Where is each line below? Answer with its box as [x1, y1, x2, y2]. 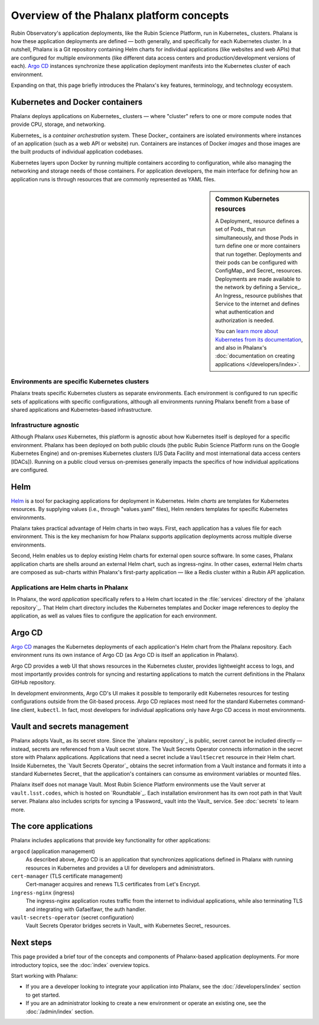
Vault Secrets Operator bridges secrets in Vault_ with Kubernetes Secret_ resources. [25, 922, 231, 929]
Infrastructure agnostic [11, 421, 80, 429]
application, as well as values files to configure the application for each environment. [11, 612, 217, 619]
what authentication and [215, 308, 274, 315]
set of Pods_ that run [215, 226, 266, 233]
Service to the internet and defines [215, 300, 300, 307]
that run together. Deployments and [215, 250, 302, 258]
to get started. [25, 991, 60, 998]
